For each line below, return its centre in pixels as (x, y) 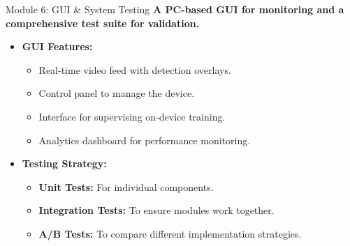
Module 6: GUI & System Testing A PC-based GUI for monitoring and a (175, 9)
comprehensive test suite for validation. (103, 23)
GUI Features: (57, 46)
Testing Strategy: (64, 163)
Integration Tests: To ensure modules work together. (156, 210)
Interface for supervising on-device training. (132, 116)
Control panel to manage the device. (117, 93)
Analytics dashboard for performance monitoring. (145, 140)
